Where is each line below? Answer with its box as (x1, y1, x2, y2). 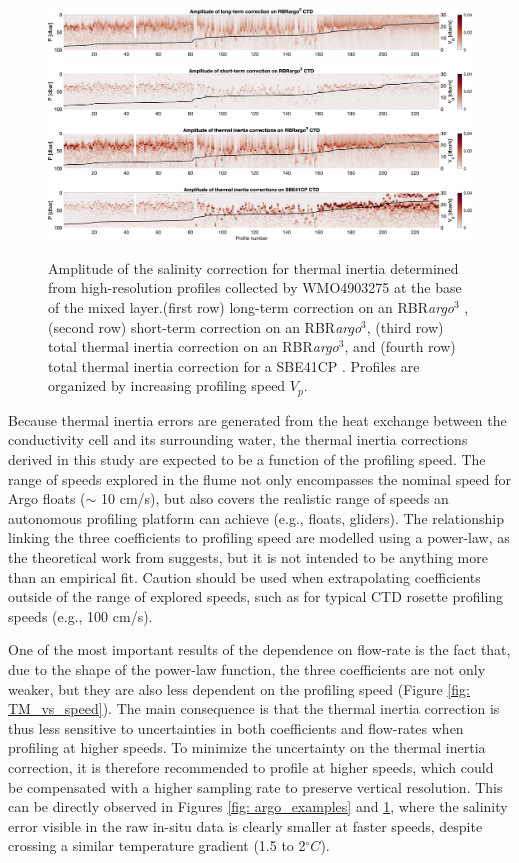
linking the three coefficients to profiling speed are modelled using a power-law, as (8, 527, 510, 548)
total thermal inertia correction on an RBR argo (48, 336, 339, 357)
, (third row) (366, 316, 444, 337)
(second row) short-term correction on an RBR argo (48, 316, 362, 337)
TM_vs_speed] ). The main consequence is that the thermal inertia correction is (8, 698, 500, 719)
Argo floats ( (8, 488, 86, 509)
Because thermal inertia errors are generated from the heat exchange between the (8, 409, 507, 430)
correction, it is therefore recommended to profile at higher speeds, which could (8, 756, 494, 777)
